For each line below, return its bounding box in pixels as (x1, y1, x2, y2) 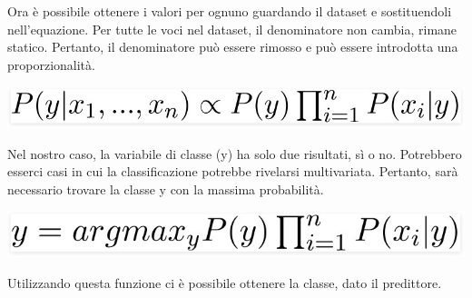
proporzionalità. (7, 55, 95, 74)
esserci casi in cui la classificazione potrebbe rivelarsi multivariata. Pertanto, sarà (7, 162, 458, 181)
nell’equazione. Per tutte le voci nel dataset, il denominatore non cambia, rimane (7, 19, 457, 38)
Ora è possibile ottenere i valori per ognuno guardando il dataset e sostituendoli (7, 2, 452, 20)
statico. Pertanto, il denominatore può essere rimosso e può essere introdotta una (7, 37, 458, 56)
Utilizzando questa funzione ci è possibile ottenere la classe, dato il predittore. (7, 273, 442, 292)
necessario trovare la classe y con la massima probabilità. (7, 179, 324, 198)
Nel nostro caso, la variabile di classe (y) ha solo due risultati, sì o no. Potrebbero (7, 144, 462, 163)
